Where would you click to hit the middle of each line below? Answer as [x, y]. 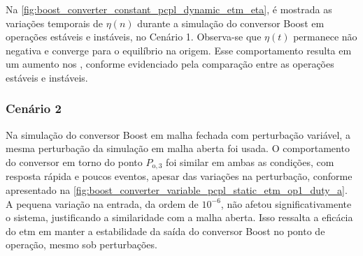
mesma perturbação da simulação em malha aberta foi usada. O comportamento [178, 148]
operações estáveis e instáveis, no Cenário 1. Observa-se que [134, 37]
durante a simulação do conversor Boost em [231, 23]
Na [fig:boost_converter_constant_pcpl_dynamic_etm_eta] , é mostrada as [169, 9]
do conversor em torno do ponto [74, 161]
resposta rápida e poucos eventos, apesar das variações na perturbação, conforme [179, 176]
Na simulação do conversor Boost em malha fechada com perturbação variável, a [178, 134]
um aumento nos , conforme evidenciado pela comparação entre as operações [170, 64]
